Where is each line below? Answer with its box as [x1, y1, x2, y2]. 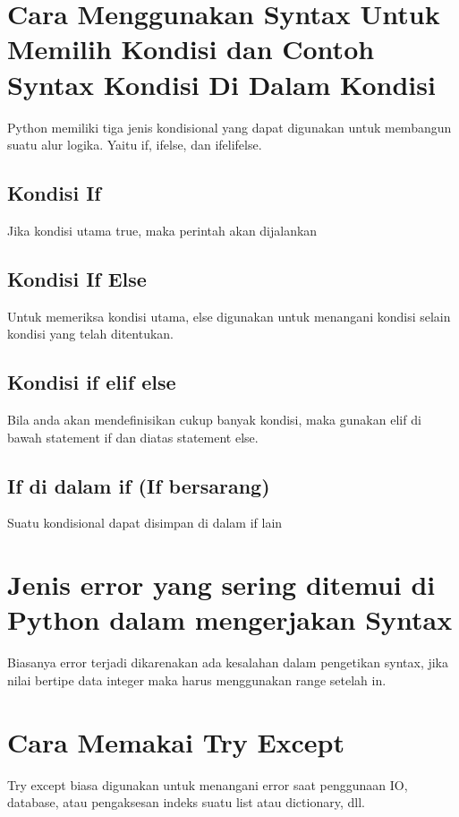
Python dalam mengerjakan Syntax [7, 601, 453, 638]
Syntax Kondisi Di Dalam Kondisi [7, 65, 436, 102]
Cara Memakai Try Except [7, 723, 345, 760]
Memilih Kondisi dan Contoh [7, 30, 375, 67]
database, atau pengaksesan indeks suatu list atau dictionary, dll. [7, 793, 365, 812]
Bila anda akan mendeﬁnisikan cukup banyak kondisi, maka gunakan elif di [7, 410, 421, 429]
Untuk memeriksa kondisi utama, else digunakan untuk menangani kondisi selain [7, 306, 451, 325]
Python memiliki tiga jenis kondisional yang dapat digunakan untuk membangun [7, 117, 452, 136]
